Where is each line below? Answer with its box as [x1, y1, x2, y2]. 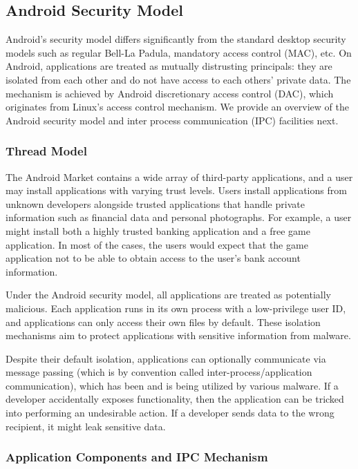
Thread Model [6, 142, 87, 160]
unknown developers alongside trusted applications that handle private [6, 196, 305, 211]
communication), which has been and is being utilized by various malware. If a [6, 378, 339, 392]
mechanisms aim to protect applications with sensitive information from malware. [6, 328, 351, 343]
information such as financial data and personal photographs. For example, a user [6, 210, 352, 224]
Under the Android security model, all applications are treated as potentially [6, 287, 332, 302]
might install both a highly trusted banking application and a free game [6, 223, 310, 238]
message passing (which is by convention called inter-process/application [6, 365, 312, 379]
